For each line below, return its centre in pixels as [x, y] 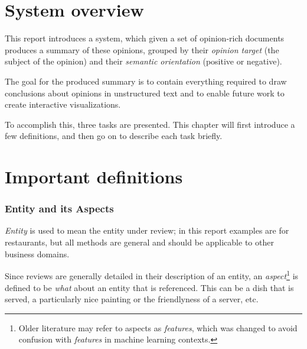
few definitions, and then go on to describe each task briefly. [114, 136]
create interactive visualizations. [63, 104]
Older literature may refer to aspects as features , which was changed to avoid [158, 327]
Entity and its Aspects [59, 209]
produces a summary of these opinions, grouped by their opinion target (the [142, 49]
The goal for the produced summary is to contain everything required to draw [146, 81]
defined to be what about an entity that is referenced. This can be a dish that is [149, 287]
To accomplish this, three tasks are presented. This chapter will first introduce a [150, 124]
